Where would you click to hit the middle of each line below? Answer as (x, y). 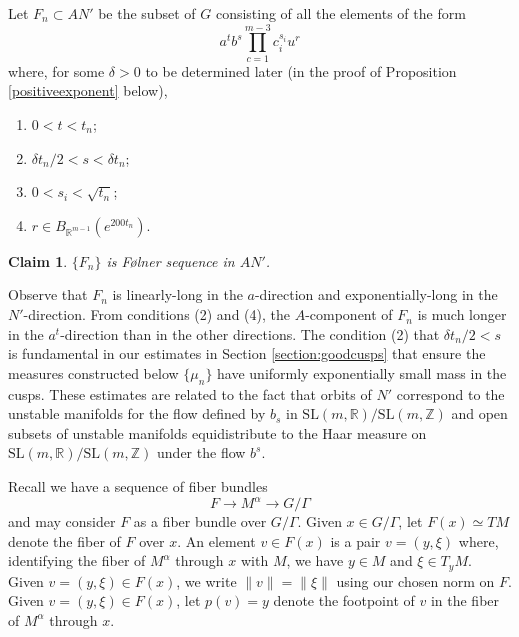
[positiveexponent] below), (88, 90)
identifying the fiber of (77, 560)
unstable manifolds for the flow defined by (137, 413)
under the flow (201, 452)
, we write (206, 580)
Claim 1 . (38, 260)
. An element (216, 540)
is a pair (355, 540)
